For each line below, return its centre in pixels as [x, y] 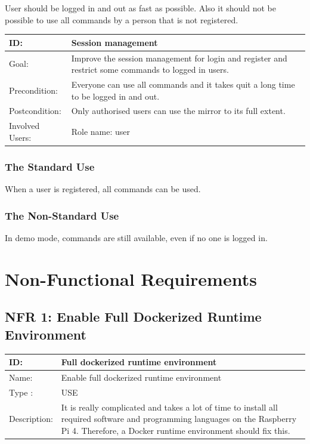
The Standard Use [50, 166]
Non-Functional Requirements [131, 278]
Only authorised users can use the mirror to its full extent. [178, 111]
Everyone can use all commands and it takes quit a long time [183, 84]
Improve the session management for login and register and [179, 58]
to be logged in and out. [115, 96]
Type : [21, 392]
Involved [24, 126]
